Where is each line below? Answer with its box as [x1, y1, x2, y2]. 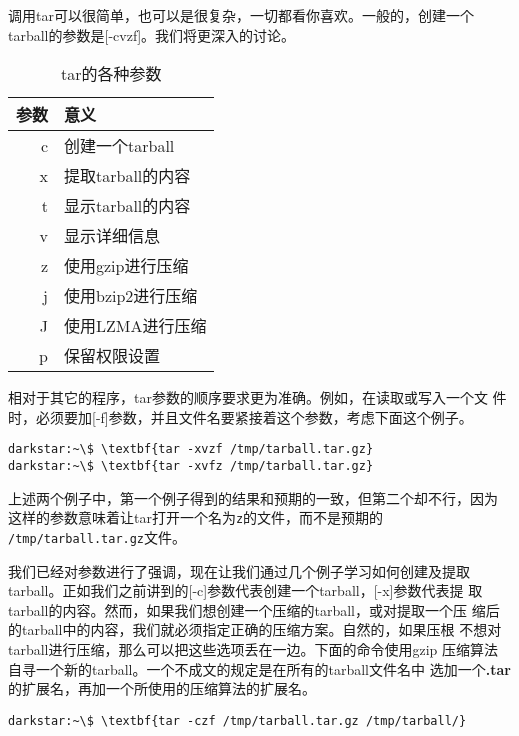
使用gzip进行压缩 [64, 254, 189, 278]
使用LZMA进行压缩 [64, 314, 207, 338]
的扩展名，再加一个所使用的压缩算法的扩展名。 [8, 678, 316, 699]
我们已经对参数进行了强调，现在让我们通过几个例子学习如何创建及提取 [8, 560, 470, 581]
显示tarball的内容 [64, 194, 191, 218]
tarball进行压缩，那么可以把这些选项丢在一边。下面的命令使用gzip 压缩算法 [8, 638, 499, 659]
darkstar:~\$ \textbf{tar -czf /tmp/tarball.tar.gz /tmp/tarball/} [8, 713, 467, 728]
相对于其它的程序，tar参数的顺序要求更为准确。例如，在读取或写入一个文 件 [8, 387, 507, 408]
